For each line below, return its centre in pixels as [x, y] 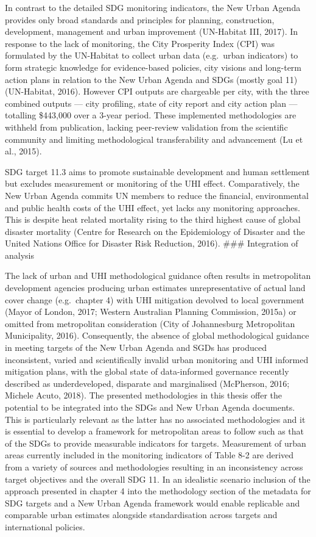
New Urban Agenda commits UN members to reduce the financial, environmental [157, 195]
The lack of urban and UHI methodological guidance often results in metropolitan [158, 276]
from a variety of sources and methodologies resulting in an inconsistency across [154, 467]
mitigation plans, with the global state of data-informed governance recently [147, 371]
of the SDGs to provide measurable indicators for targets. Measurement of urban [156, 443]
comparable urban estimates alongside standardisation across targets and [141, 515]
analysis [19, 255]
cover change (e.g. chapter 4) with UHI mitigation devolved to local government [155, 299]
